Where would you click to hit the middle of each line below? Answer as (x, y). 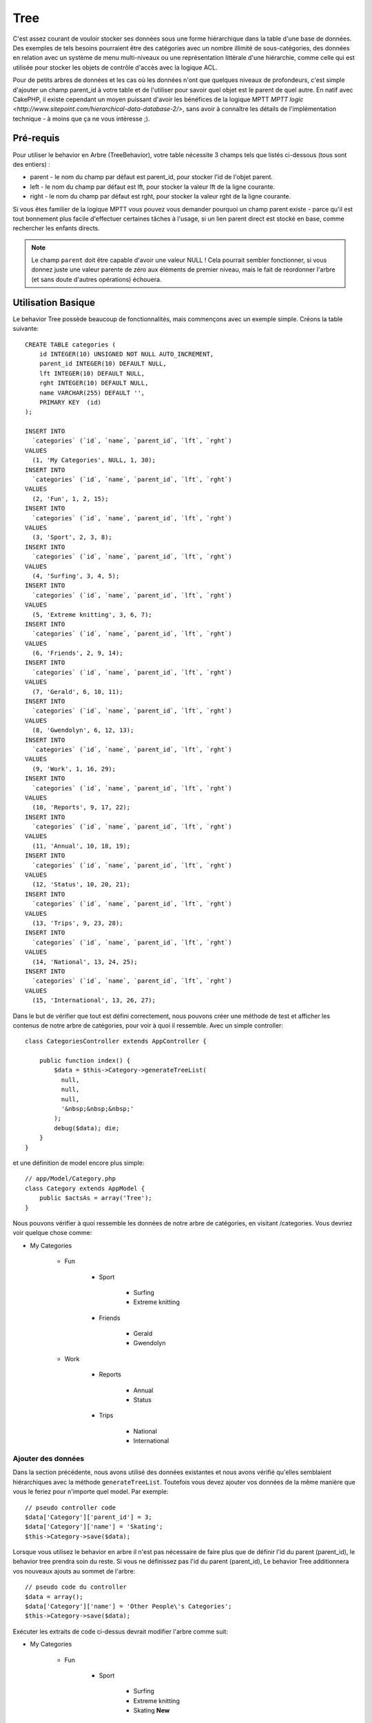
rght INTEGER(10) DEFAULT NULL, (94, 383)
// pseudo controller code (71, 1507)
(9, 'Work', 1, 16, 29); (74, 769)
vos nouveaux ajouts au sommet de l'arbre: (74, 1571)
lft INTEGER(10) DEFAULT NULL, (92, 373)
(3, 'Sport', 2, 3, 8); (72, 537)
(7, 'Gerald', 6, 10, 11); (77, 692)
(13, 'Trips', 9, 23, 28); (77, 923)
